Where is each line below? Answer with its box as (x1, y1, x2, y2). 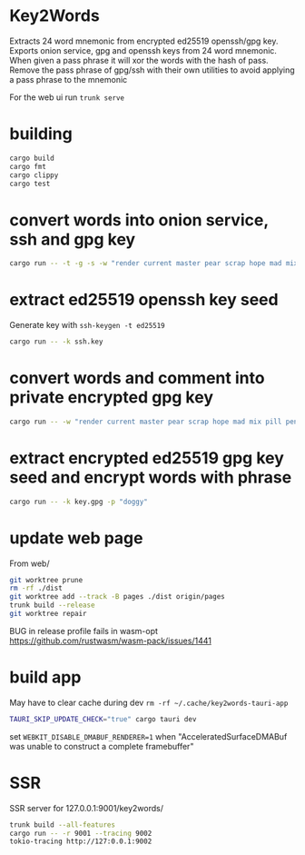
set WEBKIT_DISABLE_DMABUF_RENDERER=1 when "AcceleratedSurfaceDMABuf (9, 731, 288, 741)
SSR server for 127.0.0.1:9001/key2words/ (9, 802, 163, 813)
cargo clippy (9, 170, 59, 180)
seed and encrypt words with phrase (9, 467, 292, 487)
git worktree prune (9, 575, 84, 584)
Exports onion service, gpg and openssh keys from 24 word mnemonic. (9, 45, 277, 55)
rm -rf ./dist (9, 583, 64, 593)
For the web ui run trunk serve (9, 92, 125, 103)
